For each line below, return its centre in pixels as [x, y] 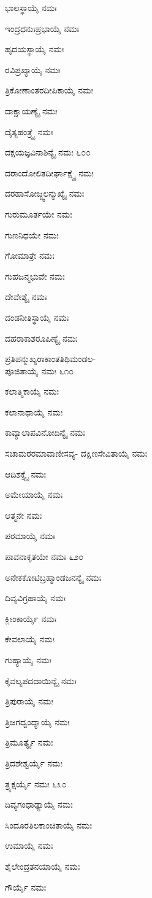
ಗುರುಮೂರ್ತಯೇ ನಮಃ [39, 214]
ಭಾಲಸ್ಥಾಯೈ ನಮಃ [31, 7]
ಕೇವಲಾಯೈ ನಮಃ [30, 639]
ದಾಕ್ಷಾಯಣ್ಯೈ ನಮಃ [31, 110]
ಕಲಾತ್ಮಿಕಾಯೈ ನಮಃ [32, 391]
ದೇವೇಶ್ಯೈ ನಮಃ [26, 297]
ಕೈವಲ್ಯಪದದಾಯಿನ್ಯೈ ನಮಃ [41, 680]
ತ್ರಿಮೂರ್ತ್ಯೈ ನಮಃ [29, 742]
